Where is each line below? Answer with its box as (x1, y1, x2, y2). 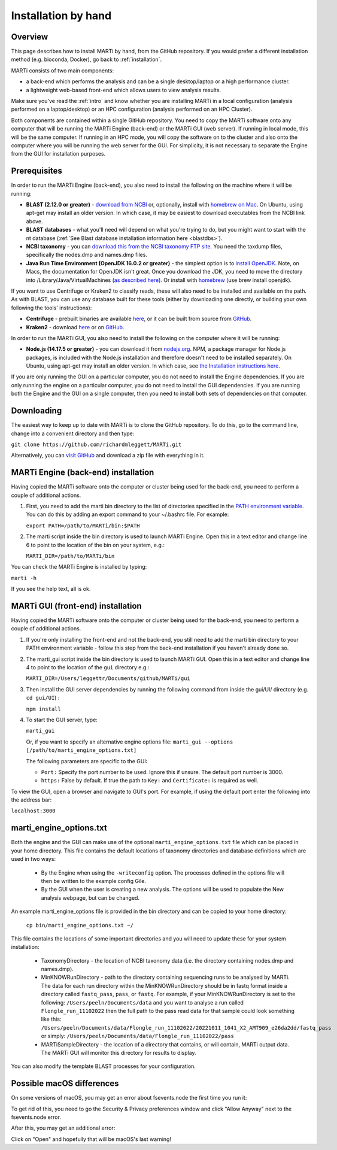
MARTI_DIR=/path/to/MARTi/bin (26, 553, 115, 559)
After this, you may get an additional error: (11, 1124, 116, 1131)
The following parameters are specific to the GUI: (26, 757, 148, 764)
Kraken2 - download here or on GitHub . (26, 323, 125, 330)
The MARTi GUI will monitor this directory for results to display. (41, 1049, 197, 1056)
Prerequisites (11, 166, 62, 176)
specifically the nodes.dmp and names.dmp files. (26, 251, 148, 259)
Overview (11, 32, 48, 42)
